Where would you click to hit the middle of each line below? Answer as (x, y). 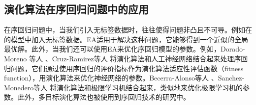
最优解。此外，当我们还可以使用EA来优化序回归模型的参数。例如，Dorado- (125, 49)
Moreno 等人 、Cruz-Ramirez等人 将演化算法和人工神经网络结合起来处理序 (123, 58)
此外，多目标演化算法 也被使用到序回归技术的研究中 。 (104, 97)
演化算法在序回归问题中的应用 (76, 9)
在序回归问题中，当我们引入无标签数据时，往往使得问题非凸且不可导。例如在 (128, 30)
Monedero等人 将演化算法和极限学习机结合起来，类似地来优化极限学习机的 (123, 87)
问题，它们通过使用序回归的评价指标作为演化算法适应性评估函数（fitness (127, 68)
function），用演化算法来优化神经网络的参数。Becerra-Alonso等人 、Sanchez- (124, 78)
